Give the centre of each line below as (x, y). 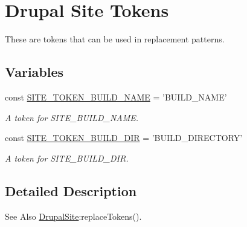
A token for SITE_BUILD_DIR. (67, 158)
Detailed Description (71, 190)
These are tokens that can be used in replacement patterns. (115, 39)
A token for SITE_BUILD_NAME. (72, 117)
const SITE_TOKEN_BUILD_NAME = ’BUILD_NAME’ (116, 97)
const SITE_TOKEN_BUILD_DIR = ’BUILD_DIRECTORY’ (124, 138)
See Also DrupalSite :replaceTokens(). (73, 216)
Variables (34, 72)
